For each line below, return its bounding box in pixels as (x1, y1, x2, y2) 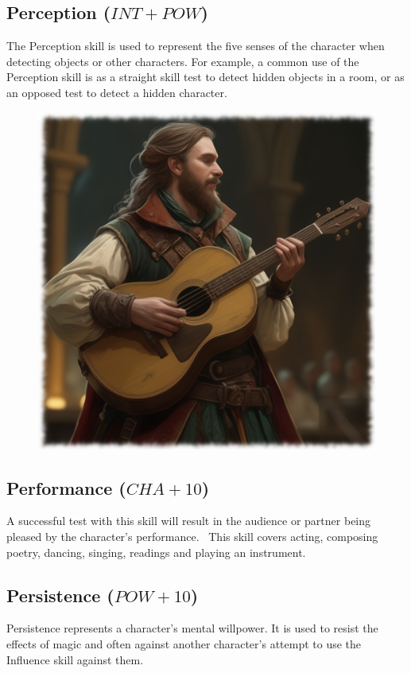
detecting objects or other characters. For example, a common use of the (6, 53, 359, 69)
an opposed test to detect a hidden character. (6, 84, 227, 100)
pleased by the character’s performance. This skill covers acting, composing (6, 527, 378, 544)
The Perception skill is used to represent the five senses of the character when (6, 37, 385, 54)
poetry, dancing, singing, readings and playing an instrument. (6, 543, 306, 560)
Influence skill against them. (6, 651, 144, 667)
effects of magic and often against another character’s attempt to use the (6, 635, 362, 652)
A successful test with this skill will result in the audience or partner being (6, 512, 371, 529)
